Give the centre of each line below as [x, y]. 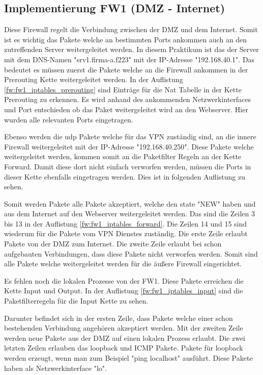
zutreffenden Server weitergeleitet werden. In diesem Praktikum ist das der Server [131, 49]
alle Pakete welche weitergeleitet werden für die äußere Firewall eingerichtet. [123, 264]
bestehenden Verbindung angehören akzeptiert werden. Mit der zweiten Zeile [124, 328]
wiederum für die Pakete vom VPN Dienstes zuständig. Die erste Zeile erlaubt [126, 233]
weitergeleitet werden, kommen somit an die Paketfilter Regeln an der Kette [123, 156]
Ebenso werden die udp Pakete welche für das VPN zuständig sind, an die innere [130, 136]
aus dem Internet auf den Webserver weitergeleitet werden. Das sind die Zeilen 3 [129, 214]
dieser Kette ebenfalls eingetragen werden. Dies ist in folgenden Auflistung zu [125, 176]
